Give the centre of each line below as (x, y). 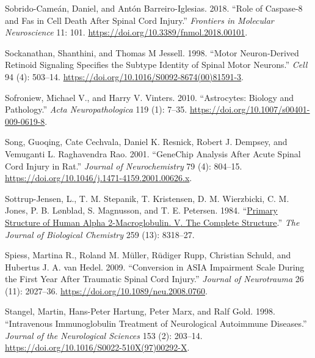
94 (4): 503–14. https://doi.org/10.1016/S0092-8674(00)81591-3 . (125, 76)
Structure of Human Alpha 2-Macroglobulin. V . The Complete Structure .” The (152, 222)
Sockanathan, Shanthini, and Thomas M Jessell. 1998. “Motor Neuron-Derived (152, 52)
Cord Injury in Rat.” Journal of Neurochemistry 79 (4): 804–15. (124, 166)
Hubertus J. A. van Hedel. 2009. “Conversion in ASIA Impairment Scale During (155, 267)
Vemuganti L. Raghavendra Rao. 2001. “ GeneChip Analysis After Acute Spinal (153, 153)
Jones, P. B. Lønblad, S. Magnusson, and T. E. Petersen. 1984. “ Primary (141, 210)
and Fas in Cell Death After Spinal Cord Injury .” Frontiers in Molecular (139, 20)
